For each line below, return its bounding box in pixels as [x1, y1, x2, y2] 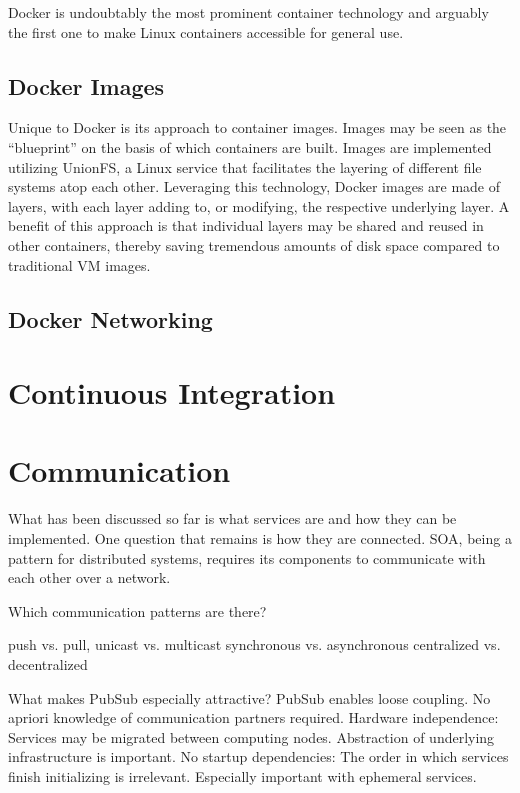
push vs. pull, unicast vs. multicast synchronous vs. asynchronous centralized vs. [8, 634, 501, 655]
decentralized [8, 653, 88, 674]
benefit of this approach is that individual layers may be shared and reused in [8, 215, 484, 236]
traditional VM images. [8, 254, 151, 275]
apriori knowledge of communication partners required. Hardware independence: [8, 707, 499, 728]
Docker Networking [8, 303, 213, 334]
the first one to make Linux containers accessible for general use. [8, 21, 404, 42]
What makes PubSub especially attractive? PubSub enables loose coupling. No [8, 687, 491, 708]
